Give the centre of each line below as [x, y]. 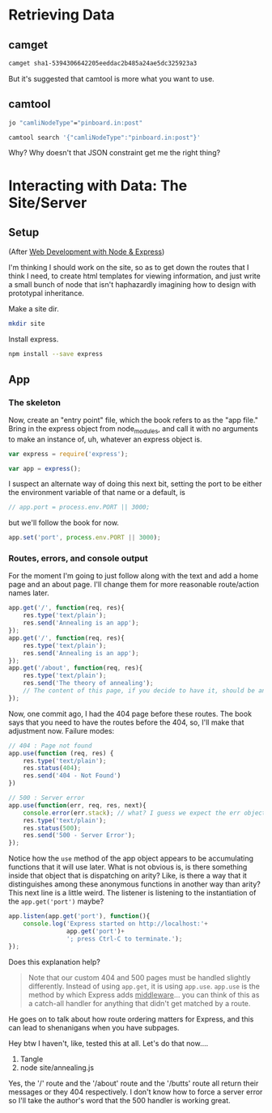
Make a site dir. [34, 309]
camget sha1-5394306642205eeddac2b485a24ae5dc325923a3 [103, 63]
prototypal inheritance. [47, 294]
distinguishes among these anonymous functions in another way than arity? [134, 884]
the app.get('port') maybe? [56, 901]
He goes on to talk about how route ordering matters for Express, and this [131, 1019]
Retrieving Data [62, 15]
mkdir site [27, 324]
